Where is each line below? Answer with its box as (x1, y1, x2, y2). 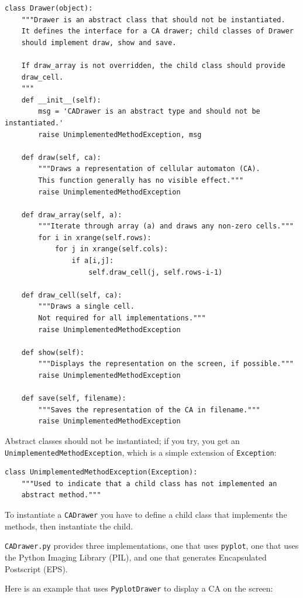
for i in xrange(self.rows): (38, 233, 151, 242)
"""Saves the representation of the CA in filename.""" (38, 405, 260, 414)
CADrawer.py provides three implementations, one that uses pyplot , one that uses (5, 539, 299, 552)
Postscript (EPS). (5, 562, 68, 575)
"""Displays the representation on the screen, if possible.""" (38, 360, 294, 368)
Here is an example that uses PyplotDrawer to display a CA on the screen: (5, 582, 273, 594)
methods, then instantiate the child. (5, 520, 133, 532)
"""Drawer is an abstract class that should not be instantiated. (21, 15, 285, 24)
